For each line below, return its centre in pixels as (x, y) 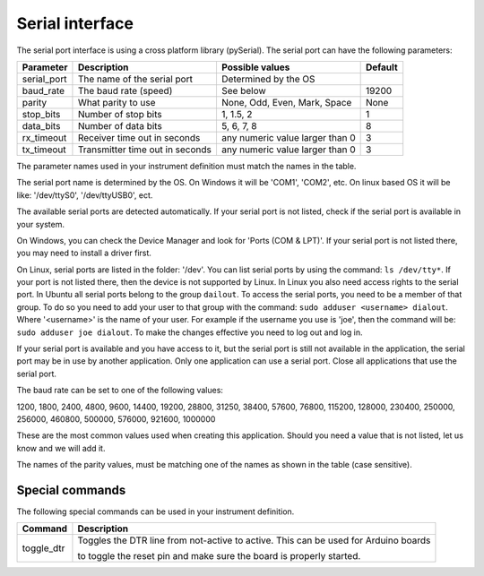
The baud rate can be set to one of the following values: (120, 391)
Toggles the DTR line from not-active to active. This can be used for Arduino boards (254, 540)
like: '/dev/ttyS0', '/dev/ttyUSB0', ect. (85, 195)
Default (381, 67)
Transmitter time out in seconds (145, 150)
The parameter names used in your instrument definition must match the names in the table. (186, 166)
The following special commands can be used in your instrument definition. (156, 512)
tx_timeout (44, 150)
